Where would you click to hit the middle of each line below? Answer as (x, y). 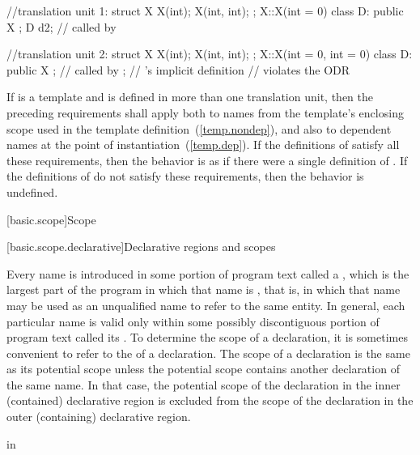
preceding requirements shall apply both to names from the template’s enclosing (205, 112)
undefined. (32, 191)
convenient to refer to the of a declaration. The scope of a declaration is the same (208, 353)
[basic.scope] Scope (51, 219)
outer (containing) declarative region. (99, 417)
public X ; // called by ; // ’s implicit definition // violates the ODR (178, 69)
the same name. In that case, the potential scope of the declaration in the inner (204, 384)
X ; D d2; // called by (62, 26)
